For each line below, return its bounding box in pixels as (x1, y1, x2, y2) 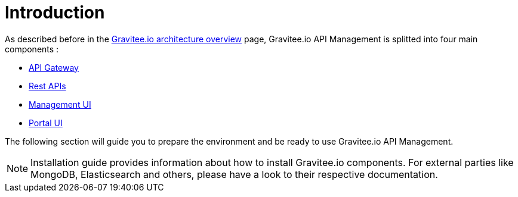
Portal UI (29, 117, 63, 128)
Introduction (5, 2, 105, 23)
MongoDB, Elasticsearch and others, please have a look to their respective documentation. (30, 168, 438, 180)
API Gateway (29, 62, 79, 73)
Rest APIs (29, 80, 66, 91)
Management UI (29, 99, 91, 110)
